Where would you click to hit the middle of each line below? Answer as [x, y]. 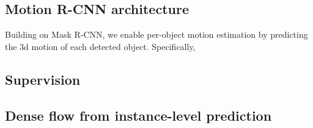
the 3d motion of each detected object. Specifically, [100, 46]
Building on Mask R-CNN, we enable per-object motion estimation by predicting [156, 34]
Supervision [43, 79]
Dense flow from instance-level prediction [138, 115]
